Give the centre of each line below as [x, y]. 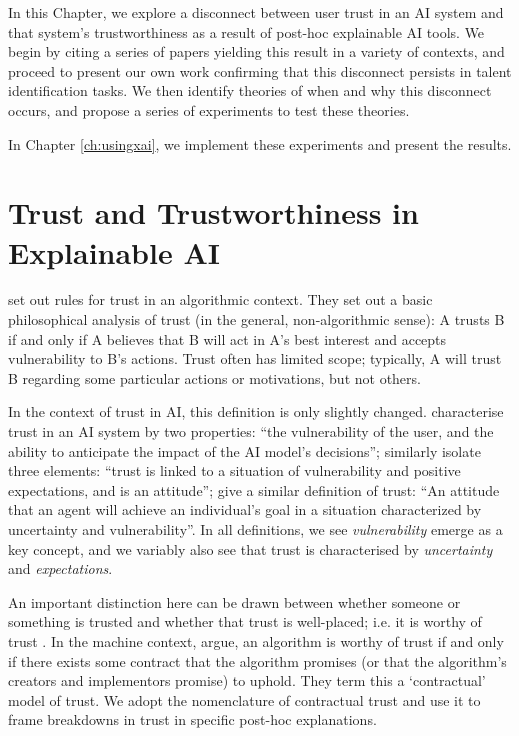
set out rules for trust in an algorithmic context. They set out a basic [220, 299]
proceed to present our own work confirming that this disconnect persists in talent [260, 70]
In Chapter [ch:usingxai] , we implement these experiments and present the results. [260, 143]
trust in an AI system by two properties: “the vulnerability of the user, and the [251, 431]
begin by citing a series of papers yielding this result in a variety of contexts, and [256, 51]
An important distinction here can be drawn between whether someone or [234, 601]
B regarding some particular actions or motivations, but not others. [214, 377]
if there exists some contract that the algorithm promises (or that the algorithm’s [257, 660]
